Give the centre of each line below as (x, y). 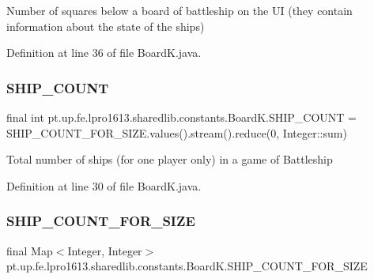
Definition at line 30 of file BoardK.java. (104, 185)
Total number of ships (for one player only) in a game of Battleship (170, 159)
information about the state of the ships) (106, 26)
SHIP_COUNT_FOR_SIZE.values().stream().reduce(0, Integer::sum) (177, 132)
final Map (30, 250)
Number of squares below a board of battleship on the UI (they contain (179, 10)
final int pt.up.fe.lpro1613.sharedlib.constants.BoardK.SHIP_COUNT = (182, 117)
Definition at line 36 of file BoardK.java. (104, 53)
